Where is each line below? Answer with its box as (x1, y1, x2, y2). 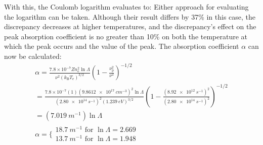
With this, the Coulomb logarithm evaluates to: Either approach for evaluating (4, 2, 249, 12)
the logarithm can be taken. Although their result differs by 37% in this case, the (4, 11, 256, 22)
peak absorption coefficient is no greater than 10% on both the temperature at (4, 31, 248, 41)
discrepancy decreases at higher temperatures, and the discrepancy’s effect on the (4, 21, 256, 32)
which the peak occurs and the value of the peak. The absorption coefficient (4, 41, 239, 51)
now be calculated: (4, 50, 62, 61)
